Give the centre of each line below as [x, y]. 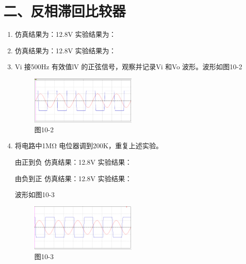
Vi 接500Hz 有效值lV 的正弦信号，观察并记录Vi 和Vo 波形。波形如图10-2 [128, 67]
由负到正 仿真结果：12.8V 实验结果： [73, 178]
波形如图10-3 [35, 194]
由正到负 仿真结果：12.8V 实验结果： [73, 162]
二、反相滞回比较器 [65, 11]
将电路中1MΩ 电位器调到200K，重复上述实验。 [89, 146]
